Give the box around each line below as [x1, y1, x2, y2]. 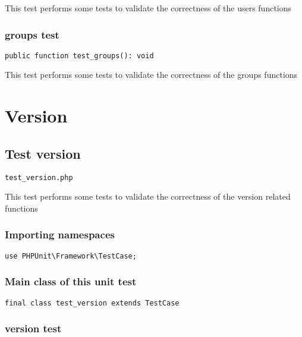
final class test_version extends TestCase [5, 298, 180, 307]
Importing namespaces [5, 227, 115, 242]
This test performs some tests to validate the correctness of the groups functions [5, 68, 298, 81]
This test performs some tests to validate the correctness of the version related [5, 190, 291, 203]
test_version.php [5, 173, 73, 182]
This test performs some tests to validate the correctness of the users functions [5, 2, 292, 14]
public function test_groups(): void [5, 51, 154, 60]
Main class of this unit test [5, 274, 137, 289]
